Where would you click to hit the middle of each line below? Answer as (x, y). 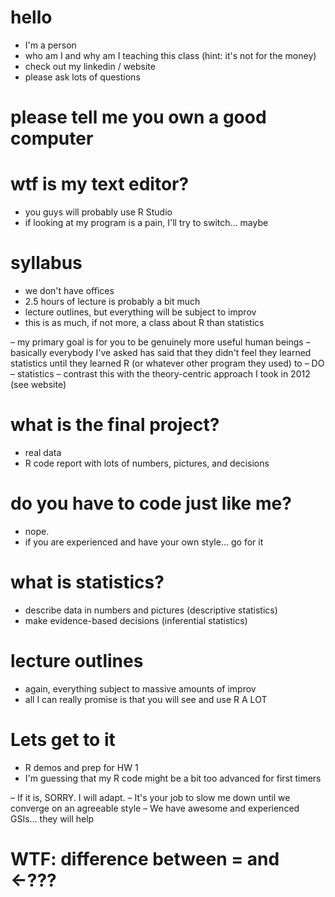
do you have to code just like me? (151, 503)
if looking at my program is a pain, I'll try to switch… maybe (146, 223)
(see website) (38, 384)
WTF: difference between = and (145, 858)
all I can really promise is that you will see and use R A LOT (146, 699)
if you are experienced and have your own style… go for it (144, 542)
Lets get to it (63, 739)
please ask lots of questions (82, 77)
